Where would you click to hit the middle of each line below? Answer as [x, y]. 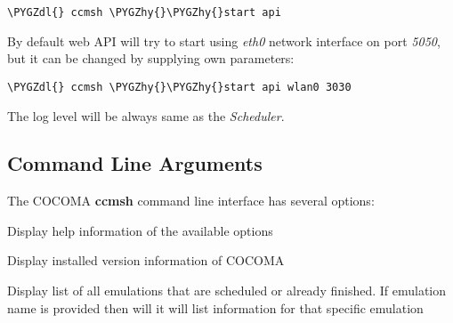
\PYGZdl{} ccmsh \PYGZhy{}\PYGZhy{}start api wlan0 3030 [179, 87]
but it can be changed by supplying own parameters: [151, 58]
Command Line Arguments [135, 163]
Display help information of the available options [140, 230]
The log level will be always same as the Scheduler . [146, 115]
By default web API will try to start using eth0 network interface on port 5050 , [224, 40]
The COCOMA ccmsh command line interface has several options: [191, 201]
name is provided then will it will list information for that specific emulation [215, 307]
